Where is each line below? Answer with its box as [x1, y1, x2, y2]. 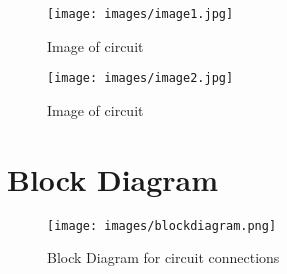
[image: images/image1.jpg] [47, 7, 234, 21]
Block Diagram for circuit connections [47, 247, 280, 268]
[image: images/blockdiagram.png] [47, 218, 277, 233]
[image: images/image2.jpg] [47, 71, 234, 86]
